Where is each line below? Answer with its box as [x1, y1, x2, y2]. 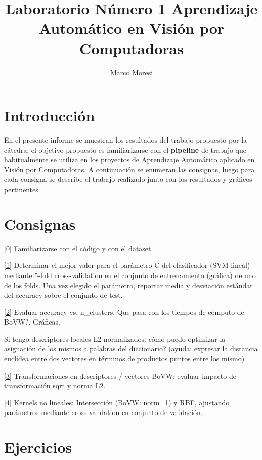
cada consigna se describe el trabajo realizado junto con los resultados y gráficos [4, 174, 252, 185]
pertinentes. [4, 184, 40, 194]
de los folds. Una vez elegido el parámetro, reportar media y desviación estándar [4, 280, 253, 290]
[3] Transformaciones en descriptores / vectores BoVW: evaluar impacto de [4, 370, 236, 381]
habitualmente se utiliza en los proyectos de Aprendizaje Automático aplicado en [4, 154, 255, 165]
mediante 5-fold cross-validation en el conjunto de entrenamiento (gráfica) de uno [4, 269, 256, 280]
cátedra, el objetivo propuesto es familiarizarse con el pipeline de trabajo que [4, 144, 246, 155]
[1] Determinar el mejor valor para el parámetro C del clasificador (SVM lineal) [4, 260, 250, 270]
